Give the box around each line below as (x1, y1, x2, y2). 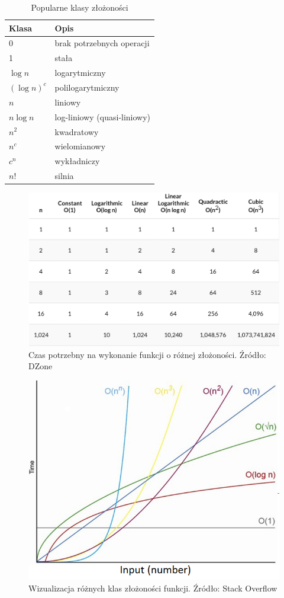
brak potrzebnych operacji (54, 37, 150, 49)
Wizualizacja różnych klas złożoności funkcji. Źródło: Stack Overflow (28, 581, 277, 594)
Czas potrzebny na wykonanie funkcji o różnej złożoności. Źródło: (28, 348, 266, 360)
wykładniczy (54, 155, 100, 167)
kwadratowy (54, 125, 99, 137)
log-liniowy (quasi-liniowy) (54, 110, 151, 123)
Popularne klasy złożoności (31, 1, 128, 13)
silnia (54, 170, 74, 182)
